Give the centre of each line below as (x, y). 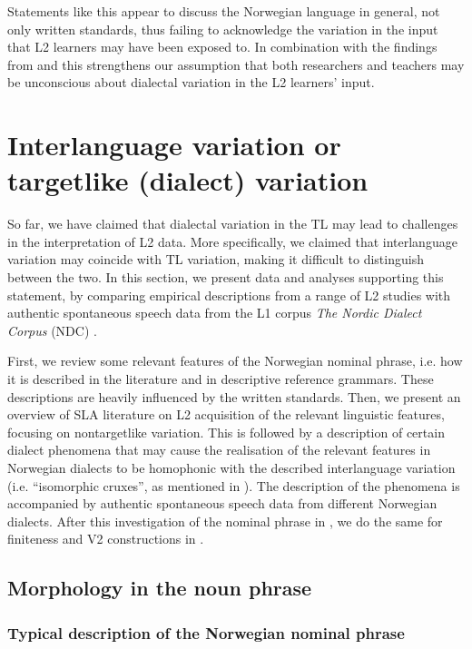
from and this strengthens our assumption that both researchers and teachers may (236, 64)
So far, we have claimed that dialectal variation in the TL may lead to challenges (233, 224)
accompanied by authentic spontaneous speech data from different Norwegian (222, 503)
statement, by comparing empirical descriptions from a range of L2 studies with (229, 295)
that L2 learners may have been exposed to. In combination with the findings (222, 47)
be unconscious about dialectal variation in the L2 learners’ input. (191, 82)
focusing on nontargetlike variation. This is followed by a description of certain (226, 432)
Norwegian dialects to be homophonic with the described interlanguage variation (231, 467)
